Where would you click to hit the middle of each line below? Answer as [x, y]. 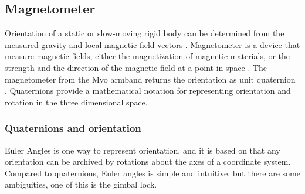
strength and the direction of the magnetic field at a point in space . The [136, 67]
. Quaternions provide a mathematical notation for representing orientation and [148, 91]
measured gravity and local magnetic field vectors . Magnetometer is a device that [152, 44]
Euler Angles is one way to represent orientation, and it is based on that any [143, 150]
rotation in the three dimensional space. [76, 102]
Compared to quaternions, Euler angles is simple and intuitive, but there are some [152, 173]
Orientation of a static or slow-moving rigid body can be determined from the [145, 33]
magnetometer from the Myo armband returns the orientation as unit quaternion [150, 79]
